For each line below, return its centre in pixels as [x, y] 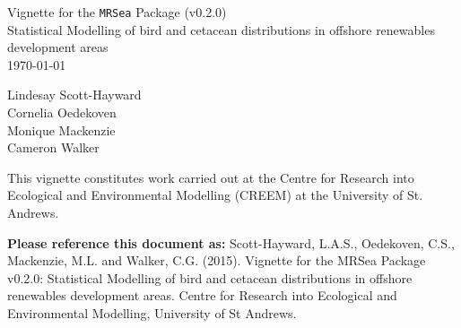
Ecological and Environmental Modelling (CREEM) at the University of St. [215, 195]
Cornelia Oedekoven [62, 112]
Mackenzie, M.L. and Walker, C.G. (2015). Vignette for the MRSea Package [217, 260]
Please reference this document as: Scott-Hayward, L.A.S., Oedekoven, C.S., [231, 242]
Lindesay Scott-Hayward [74, 95]
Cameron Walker [53, 147]
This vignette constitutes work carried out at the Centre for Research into [211, 177]
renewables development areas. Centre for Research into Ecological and [202, 295]
